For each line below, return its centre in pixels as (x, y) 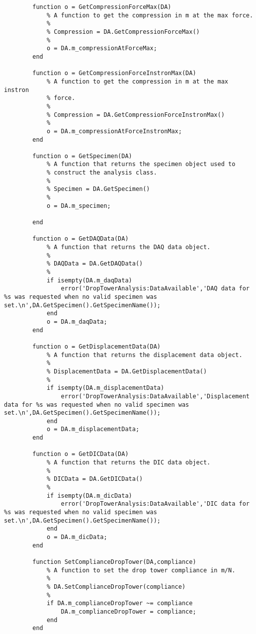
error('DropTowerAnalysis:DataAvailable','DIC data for (155, 504)
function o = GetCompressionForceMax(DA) (102, 7)
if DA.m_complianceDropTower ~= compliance (120, 603)
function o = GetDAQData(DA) (81, 239)
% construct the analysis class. (102, 173)
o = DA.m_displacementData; (93, 429)
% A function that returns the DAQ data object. (128, 247)
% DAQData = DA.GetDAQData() (95, 264)
